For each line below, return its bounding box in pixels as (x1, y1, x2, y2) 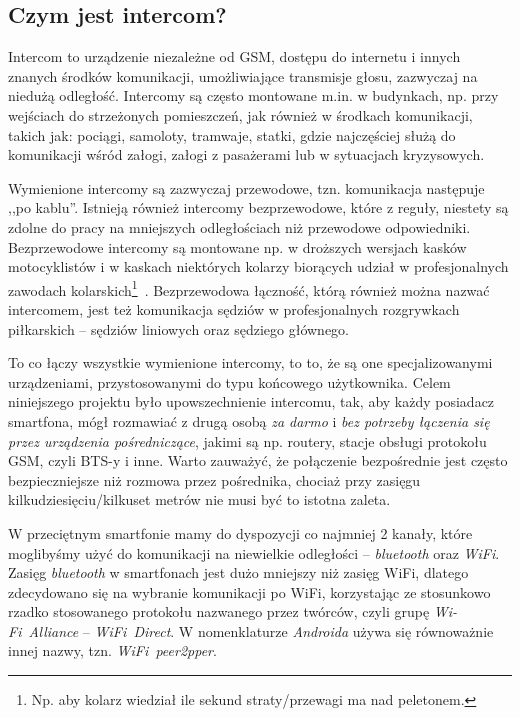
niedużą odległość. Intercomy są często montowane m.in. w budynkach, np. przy (8, 85, 499, 106)
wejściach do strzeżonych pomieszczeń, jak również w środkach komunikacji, (8, 104, 473, 125)
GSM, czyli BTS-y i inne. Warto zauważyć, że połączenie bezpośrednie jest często (8, 450, 508, 471)
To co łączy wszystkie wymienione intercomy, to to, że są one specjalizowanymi (8, 352, 493, 373)
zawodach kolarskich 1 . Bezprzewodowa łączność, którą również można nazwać (8, 276, 490, 300)
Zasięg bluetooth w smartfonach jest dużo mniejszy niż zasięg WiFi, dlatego (8, 562, 469, 583)
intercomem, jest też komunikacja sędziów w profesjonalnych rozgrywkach (8, 298, 460, 319)
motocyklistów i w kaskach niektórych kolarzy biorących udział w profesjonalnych (8, 256, 509, 277)
